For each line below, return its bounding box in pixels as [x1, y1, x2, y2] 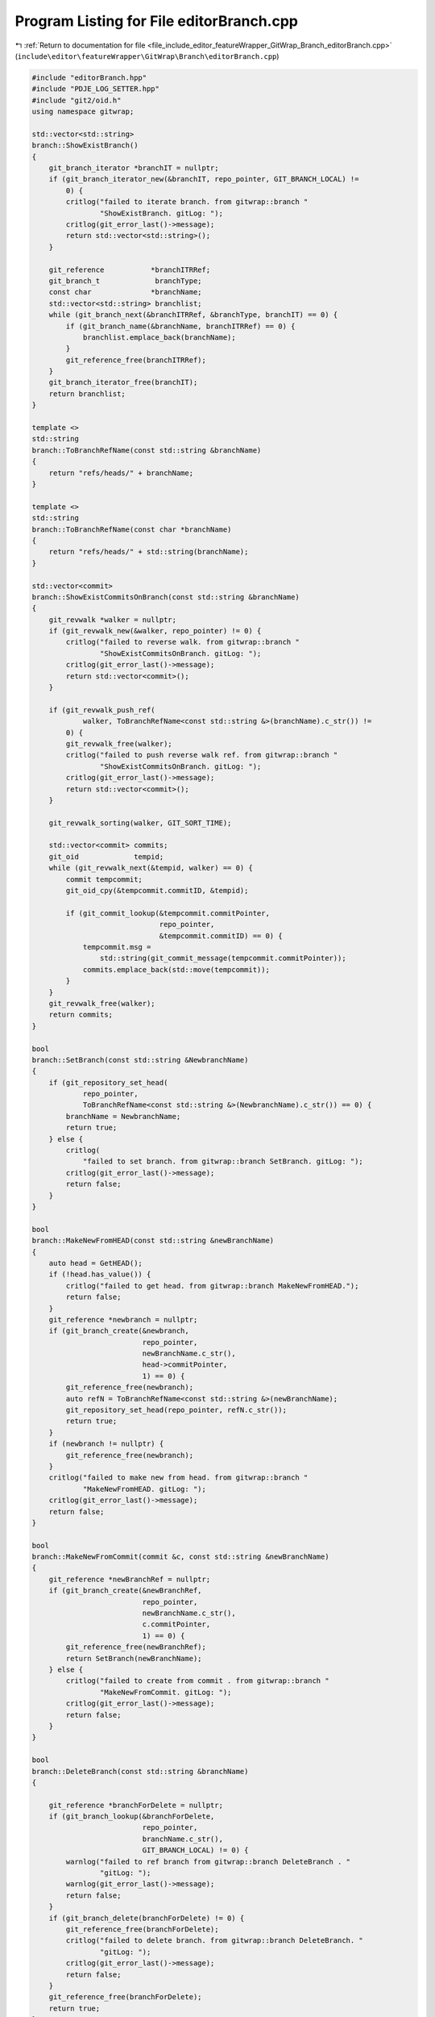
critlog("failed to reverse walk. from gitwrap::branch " [65, 637, 300, 647]
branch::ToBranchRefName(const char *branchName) [31, 524, 232, 534]
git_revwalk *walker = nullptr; [48, 615, 177, 624]
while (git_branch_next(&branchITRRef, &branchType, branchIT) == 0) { [48, 311, 338, 319]
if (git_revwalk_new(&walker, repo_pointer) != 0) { [48, 626, 262, 636]
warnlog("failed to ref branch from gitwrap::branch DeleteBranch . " [65, 1856, 350, 1866]
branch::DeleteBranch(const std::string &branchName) [31, 1767, 249, 1776]
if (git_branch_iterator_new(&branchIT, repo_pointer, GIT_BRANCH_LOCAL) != [48, 174, 359, 184]
